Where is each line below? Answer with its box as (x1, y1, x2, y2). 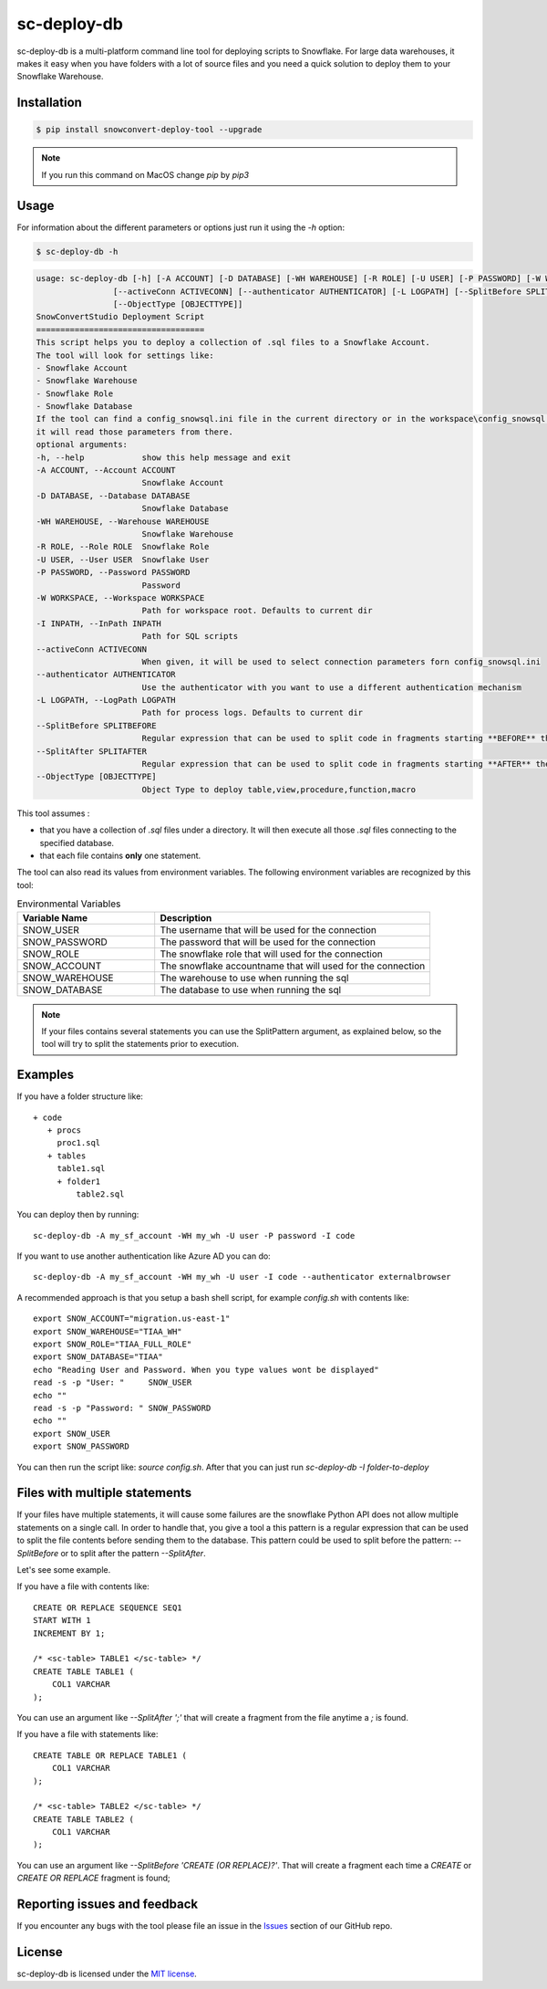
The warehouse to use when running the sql (160, 971, 349, 984)
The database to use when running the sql (160, 983, 342, 996)
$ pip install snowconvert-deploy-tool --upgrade (36, 124, 263, 135)
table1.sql (57, 1164, 106, 1174)
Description (160, 911, 212, 924)
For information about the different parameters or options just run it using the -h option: (16, 222, 346, 233)
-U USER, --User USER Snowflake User (36, 554, 210, 565)
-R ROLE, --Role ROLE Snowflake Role (36, 541, 210, 552)
